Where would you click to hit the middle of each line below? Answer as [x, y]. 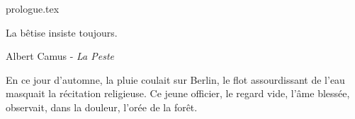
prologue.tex [33, 8]
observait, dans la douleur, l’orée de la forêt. [102, 107]
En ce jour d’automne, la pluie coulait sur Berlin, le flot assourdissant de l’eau [175, 79]
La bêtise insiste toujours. [62, 32]
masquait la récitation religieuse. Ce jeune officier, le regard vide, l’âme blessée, [178, 93]
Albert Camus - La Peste [60, 56]
